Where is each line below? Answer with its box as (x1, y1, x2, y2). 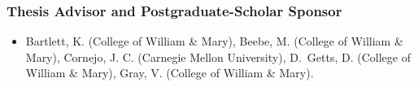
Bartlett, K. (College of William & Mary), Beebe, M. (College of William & (25, 33, 403, 50)
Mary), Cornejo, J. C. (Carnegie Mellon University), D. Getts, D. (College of (25, 48, 411, 65)
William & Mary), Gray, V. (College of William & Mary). (25, 64, 314, 81)
